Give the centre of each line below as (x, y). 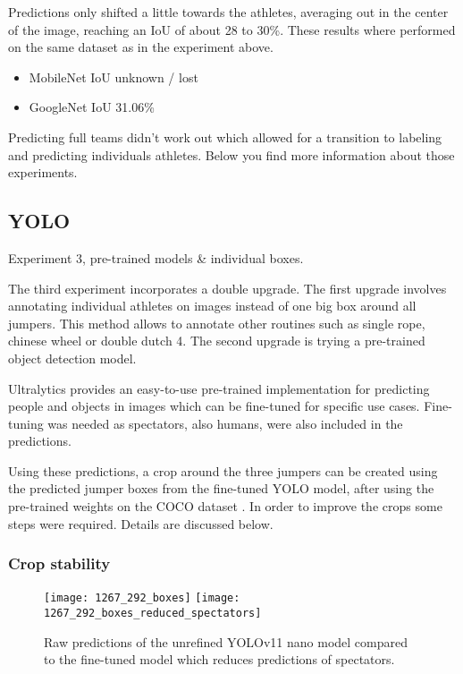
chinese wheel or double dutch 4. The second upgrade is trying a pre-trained (217, 341)
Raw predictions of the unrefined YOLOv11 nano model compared (226, 641)
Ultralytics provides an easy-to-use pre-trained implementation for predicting (219, 388)
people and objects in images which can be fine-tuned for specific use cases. (214, 406)
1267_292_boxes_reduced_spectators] (153, 614)
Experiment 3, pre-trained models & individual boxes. (156, 257)
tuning (26, 423)
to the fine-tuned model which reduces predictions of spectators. (219, 659)
